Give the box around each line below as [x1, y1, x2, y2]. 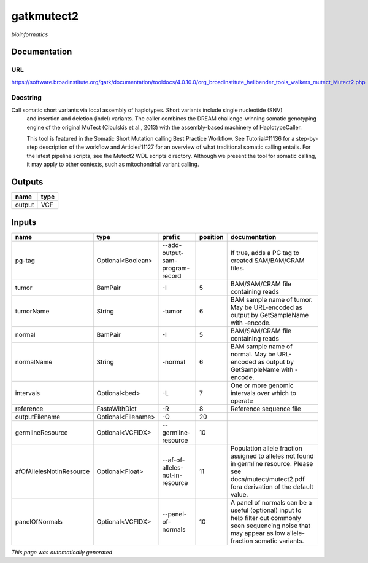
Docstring [11, 93, 42, 102]
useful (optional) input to [230, 506, 302, 514]
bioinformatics [11, 31, 48, 38]
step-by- [296, 135, 318, 143]
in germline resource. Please [230, 459, 313, 468]
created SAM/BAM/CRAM [230, 256, 305, 264]
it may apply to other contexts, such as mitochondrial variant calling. [26, 160, 199, 168]
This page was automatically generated [11, 548, 113, 556]
